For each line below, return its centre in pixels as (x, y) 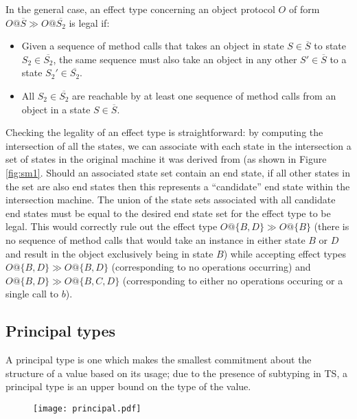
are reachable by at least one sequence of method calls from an (204, 95)
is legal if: (89, 22)
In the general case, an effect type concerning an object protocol (140, 9)
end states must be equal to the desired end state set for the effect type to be (168, 213)
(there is (332, 226)
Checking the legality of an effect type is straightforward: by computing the (164, 132)
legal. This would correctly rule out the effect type (112, 226)
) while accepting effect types (285, 253)
